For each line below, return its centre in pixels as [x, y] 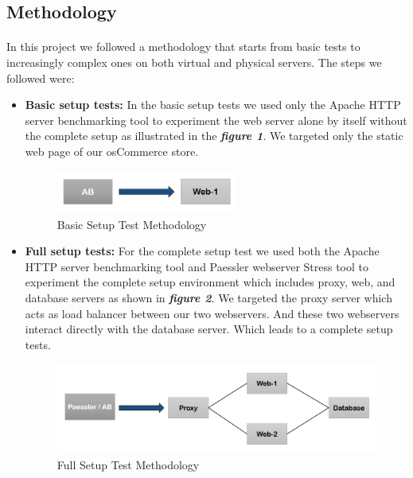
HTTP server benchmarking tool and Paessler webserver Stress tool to [197, 266]
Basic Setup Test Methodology [132, 224]
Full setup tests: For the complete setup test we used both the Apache [202, 251]
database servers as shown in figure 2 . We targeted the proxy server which [208, 298]
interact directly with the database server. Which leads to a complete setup [209, 329]
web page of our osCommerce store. [112, 151]
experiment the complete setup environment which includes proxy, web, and [210, 282]
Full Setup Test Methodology [128, 464]
